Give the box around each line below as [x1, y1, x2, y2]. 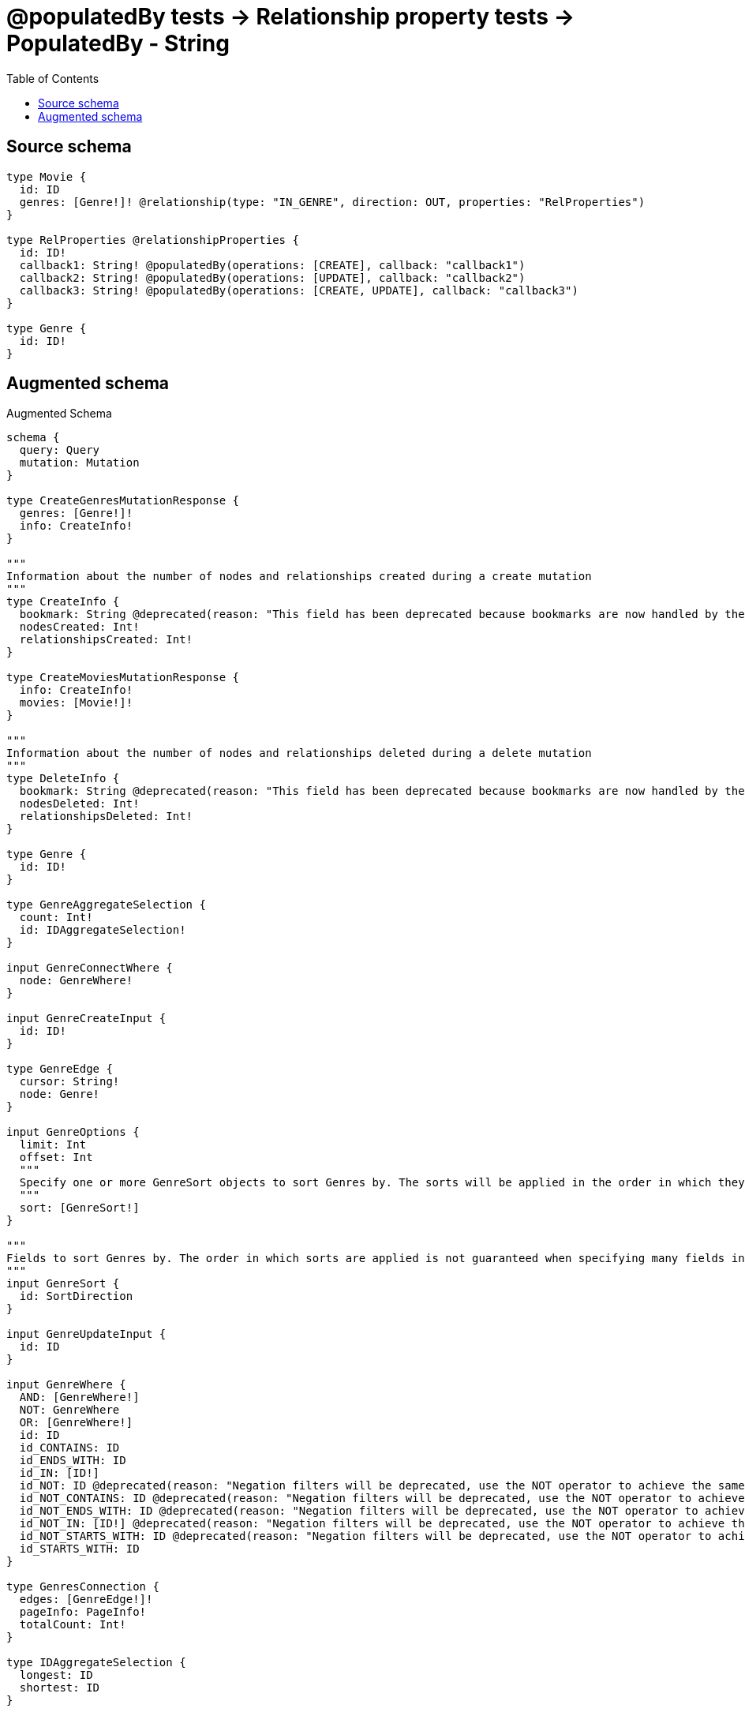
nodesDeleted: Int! [19, 797, 140, 811]
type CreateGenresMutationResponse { [6, 494, 240, 508]
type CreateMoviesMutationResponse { [6, 671, 240, 684]
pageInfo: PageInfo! [19, 1605, 147, 1619]
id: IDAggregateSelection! [19, 923, 186, 937]
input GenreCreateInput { [6, 1012, 167, 1025]
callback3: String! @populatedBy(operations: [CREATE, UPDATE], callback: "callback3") [19, 283, 578, 297]
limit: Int [19, 1138, 87, 1152]
